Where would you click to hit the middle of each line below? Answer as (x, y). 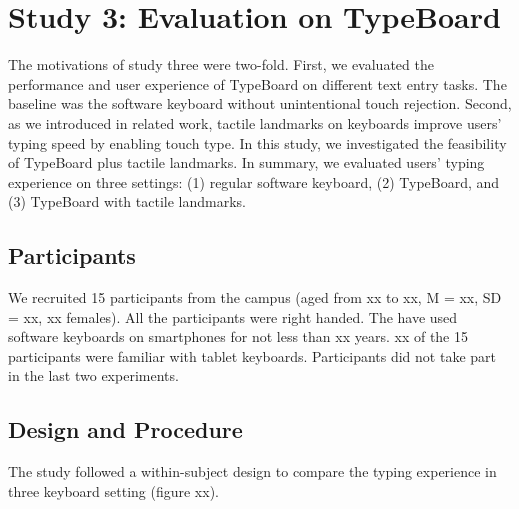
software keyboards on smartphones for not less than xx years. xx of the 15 (238, 336)
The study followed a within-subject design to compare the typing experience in (252, 471)
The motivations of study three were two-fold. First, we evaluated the (221, 64)
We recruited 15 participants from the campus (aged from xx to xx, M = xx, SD (255, 297)
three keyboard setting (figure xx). (113, 490)
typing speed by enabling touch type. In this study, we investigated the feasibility (257, 142)
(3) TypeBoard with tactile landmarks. (127, 201)
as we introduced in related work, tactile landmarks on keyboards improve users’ (255, 122)
